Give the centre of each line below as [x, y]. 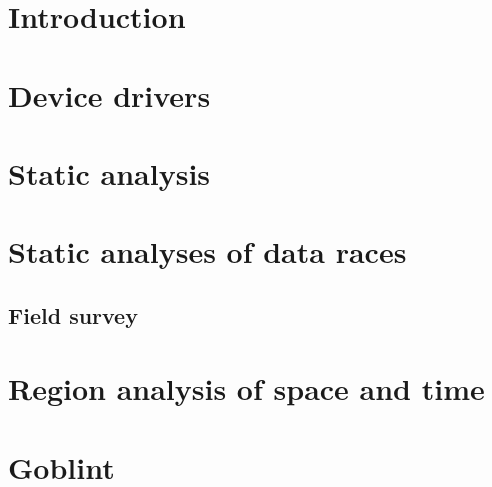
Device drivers [109, 94]
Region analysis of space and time [246, 388]
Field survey [73, 314]
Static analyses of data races [207, 251]
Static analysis [109, 172]
